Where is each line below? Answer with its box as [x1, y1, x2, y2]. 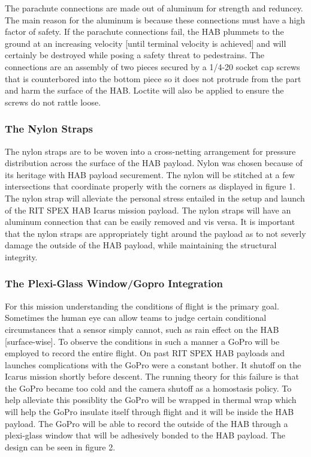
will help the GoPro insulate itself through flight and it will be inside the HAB [5, 405, 294, 418]
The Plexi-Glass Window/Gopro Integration [5, 276, 224, 291]
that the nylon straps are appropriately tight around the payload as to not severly [5, 227, 306, 239]
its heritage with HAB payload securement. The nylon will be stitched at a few [5, 168, 295, 181]
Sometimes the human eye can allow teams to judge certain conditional [5, 311, 267, 324]
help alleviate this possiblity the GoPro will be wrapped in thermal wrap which [5, 393, 297, 406]
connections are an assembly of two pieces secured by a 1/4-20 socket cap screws [5, 60, 300, 73]
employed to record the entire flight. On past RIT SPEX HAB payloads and [5, 347, 285, 359]
